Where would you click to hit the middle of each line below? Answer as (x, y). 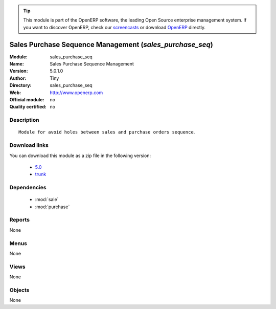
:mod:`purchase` (52, 207)
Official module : (27, 100)
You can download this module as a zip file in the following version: (80, 156)
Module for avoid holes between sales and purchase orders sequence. (108, 132)
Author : (18, 78)
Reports (20, 220)
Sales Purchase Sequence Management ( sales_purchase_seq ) (111, 44)
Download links (29, 145)
